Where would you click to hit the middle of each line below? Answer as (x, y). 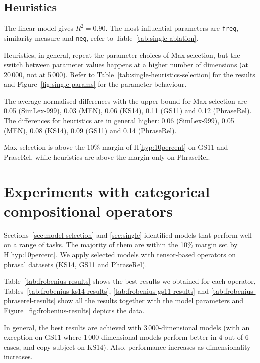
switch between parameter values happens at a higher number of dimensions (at (126, 65)
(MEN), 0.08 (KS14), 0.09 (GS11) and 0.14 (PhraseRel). (90, 130)
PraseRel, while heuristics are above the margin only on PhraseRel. (107, 157)
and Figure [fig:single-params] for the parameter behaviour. (95, 84)
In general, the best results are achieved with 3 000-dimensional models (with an (127, 327)
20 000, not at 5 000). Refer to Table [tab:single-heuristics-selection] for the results (130, 74)
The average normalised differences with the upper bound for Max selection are (126, 101)
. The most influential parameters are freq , (172, 28)
